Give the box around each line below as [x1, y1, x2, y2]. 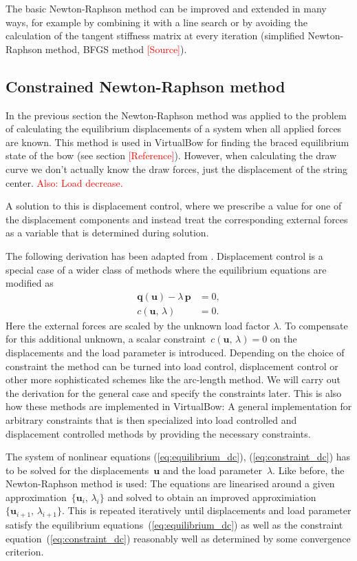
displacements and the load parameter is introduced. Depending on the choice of [6, 345, 345, 359]
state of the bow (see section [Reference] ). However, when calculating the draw [6, 148, 337, 163]
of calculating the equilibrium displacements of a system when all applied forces [6, 121, 342, 136]
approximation [6, 489, 67, 504]
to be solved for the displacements [6, 462, 149, 477]
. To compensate [279, 318, 348, 332]
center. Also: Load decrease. [6, 175, 123, 190]
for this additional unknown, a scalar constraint [6, 331, 206, 346]
